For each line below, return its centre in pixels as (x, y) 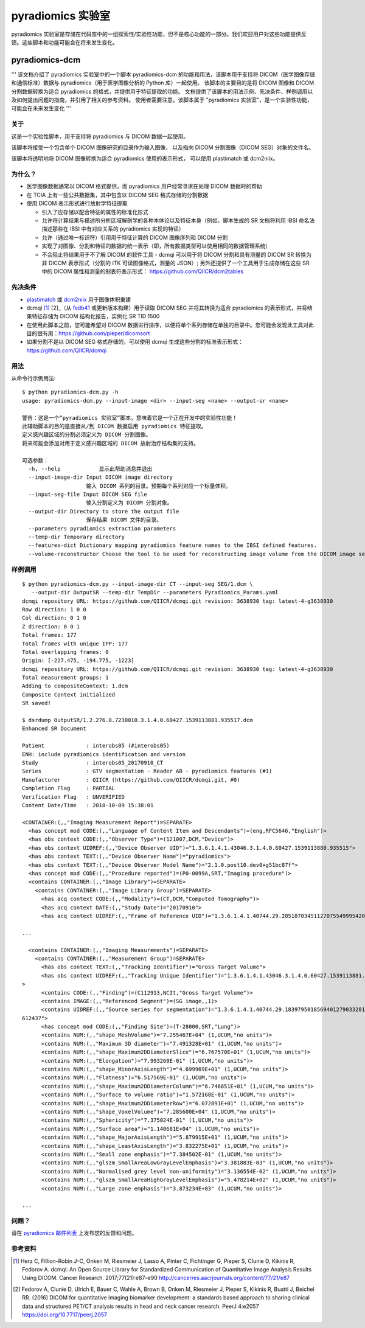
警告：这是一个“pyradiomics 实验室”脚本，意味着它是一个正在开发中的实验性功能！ (130, 418)
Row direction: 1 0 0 (54, 609)
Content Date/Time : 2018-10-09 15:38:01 (88, 805)
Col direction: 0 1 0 (54, 618)
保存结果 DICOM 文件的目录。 (124, 520)
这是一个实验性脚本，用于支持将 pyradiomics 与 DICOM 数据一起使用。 (100, 136)
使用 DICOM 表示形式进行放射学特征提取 (77, 203)
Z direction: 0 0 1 (51, 626)
